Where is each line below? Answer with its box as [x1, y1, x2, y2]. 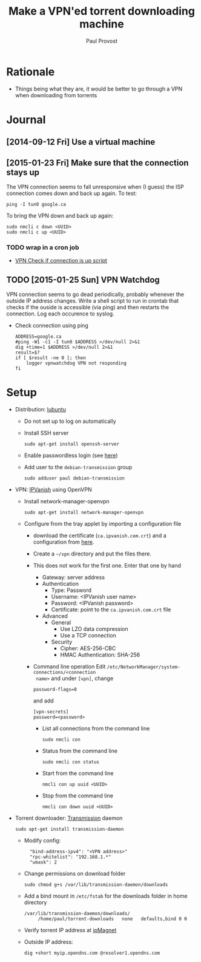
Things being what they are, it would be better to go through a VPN [15, 85, 183, 92]
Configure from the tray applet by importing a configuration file [24, 520, 182, 527]
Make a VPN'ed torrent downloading [8, 4, 196, 18]
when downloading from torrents [15, 91, 97, 98]
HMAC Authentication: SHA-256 [60, 651, 140, 659]
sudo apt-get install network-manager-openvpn [24, 509, 144, 516]
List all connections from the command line [42, 725, 150, 732]
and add [33, 697, 54, 704]
